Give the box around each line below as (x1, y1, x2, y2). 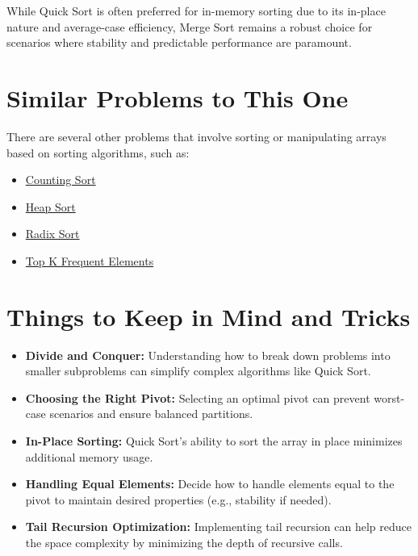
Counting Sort (25, 171, 96, 188)
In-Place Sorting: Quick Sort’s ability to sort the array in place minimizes (25, 432, 403, 449)
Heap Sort (25, 198, 76, 215)
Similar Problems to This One (6, 81, 349, 114)
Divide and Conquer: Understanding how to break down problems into (25, 346, 391, 363)
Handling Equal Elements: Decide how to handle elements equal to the (25, 475, 395, 492)
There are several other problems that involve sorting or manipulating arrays (6, 128, 387, 144)
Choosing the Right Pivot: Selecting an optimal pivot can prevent (25, 389, 370, 406)
